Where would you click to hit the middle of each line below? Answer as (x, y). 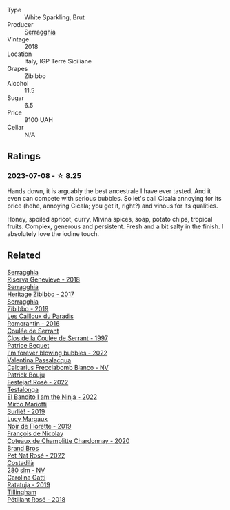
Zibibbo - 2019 (28, 308)
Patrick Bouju (26, 375)
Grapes (18, 69)
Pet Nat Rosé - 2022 (36, 455)
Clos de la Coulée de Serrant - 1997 (58, 338)
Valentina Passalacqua (39, 360)
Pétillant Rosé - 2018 (36, 499)
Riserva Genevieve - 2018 (44, 279)
